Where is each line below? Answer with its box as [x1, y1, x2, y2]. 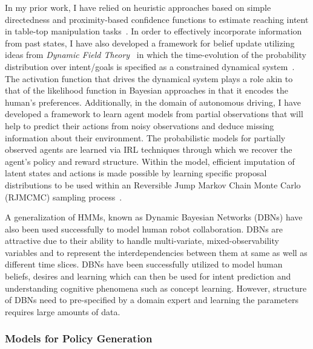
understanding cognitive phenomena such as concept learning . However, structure [5, 281, 307, 294]
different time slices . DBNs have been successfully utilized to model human [5, 258, 283, 271]
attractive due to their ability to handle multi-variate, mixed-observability [5, 234, 279, 247]
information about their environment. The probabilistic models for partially [5, 131, 286, 144]
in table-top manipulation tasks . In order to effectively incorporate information [5, 25, 302, 37]
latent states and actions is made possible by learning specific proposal [5, 167, 267, 179]
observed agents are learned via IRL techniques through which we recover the [5, 143, 292, 156]
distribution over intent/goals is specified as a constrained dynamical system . [5, 60, 295, 72]
